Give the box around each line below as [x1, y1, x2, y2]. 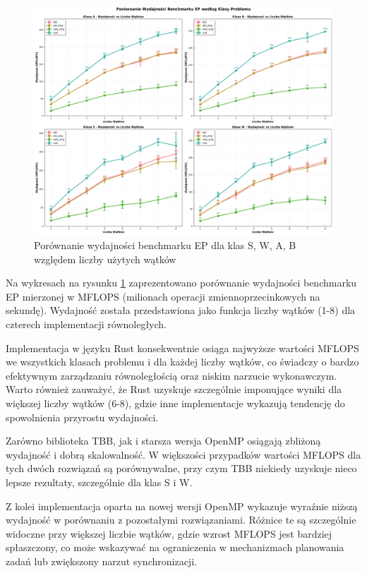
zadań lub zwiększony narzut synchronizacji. [6, 553, 197, 568]
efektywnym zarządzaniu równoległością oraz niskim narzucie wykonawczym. [6, 368, 337, 382]
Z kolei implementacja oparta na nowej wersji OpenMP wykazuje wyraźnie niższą [6, 498, 358, 513]
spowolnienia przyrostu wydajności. [6, 409, 159, 424]
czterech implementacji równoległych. [6, 317, 167, 332]
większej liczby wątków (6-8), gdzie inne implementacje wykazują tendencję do [6, 395, 345, 410]
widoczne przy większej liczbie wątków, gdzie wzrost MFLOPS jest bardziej [6, 526, 332, 541]
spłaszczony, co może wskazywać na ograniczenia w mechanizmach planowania [6, 540, 344, 555]
